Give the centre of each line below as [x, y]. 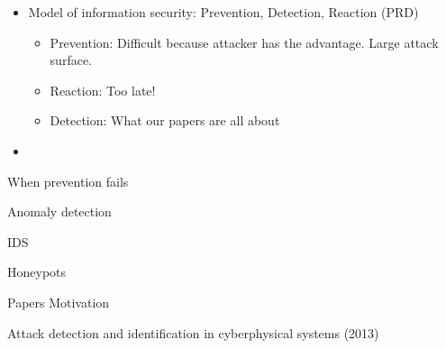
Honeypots [37, 272]
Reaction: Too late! [103, 90]
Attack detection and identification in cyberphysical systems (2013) [193, 332]
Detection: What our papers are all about [165, 120]
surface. [71, 60]
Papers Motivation [59, 302]
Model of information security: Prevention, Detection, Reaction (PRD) [223, 12]
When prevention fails [68, 181]
